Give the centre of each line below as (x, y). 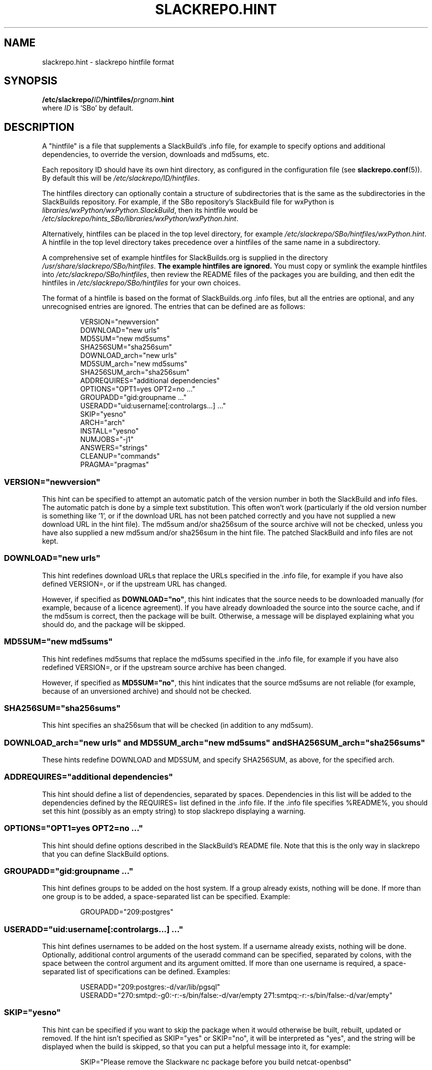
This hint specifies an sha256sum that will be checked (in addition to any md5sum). (178, 725)
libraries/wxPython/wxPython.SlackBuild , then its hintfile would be (150, 210)
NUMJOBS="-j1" (107, 439)
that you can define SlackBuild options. (106, 854)
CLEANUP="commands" (120, 456)
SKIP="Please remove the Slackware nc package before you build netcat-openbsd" (216, 1062)
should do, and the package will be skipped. (114, 624)
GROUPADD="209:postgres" (127, 912)
